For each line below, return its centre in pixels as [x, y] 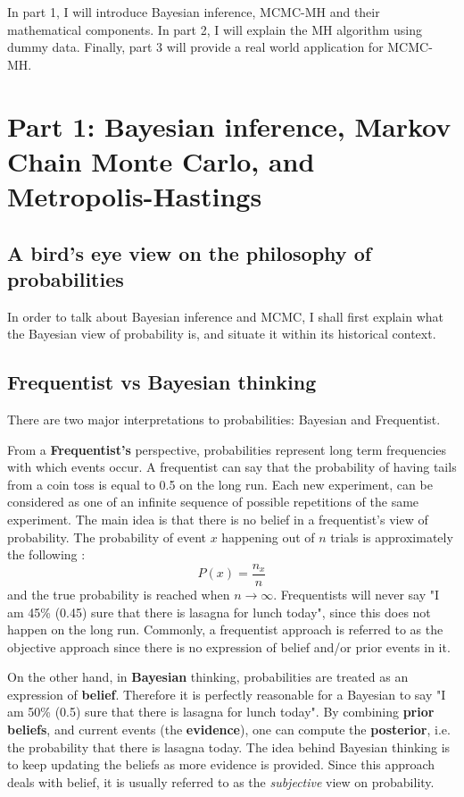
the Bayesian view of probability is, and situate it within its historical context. [222, 334]
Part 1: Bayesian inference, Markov [229, 126]
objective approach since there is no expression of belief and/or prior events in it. [229, 646]
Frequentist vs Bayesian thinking [162, 382]
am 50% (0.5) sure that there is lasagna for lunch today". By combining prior [221, 712]
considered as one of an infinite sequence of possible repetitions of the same [213, 502]
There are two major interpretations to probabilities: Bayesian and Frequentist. [224, 419]
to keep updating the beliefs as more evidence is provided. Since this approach [221, 764]
